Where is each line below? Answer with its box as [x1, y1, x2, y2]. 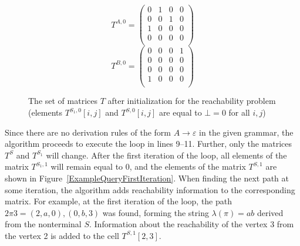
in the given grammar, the [199, 126, 294, 138]
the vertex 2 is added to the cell [5, 229, 119, 241]
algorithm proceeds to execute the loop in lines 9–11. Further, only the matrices [5, 137, 292, 150]
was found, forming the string [102, 206, 209, 218]
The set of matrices [28, 95, 97, 107]
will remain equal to [50, 160, 123, 173]
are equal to [159, 106, 202, 119]
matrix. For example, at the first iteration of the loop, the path [5, 195, 232, 207]
